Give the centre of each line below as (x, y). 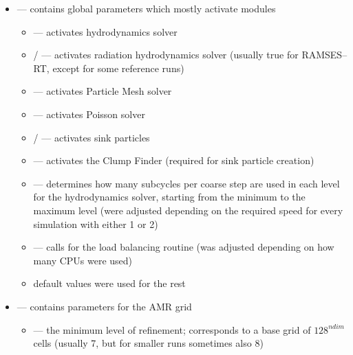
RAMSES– (324, 55)
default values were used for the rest (109, 283)
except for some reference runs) (118, 68)
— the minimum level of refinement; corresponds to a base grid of (172, 329)
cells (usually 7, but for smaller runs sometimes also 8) (148, 343)
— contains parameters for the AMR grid (104, 306)
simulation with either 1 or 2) (96, 224)
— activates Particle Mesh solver (103, 91)
